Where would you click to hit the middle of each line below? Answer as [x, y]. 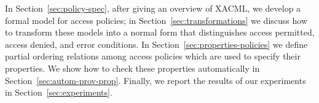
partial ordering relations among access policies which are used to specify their [153, 56]
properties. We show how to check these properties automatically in [132, 68]
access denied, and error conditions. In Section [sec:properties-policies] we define [156, 44]
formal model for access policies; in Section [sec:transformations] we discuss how [156, 20]
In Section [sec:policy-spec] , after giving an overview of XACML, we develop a [153, 8]
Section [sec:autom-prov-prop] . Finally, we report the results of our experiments [156, 80]
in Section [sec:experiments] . [59, 92]
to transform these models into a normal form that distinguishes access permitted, [160, 32]
